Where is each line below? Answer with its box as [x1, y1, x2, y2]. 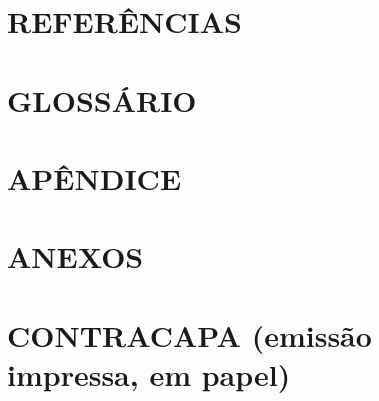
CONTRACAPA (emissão [7, 314, 372, 355]
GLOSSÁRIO [7, 79, 197, 120]
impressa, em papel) [7, 353, 291, 394]
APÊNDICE [7, 157, 182, 198]
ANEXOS [7, 236, 144, 277]
